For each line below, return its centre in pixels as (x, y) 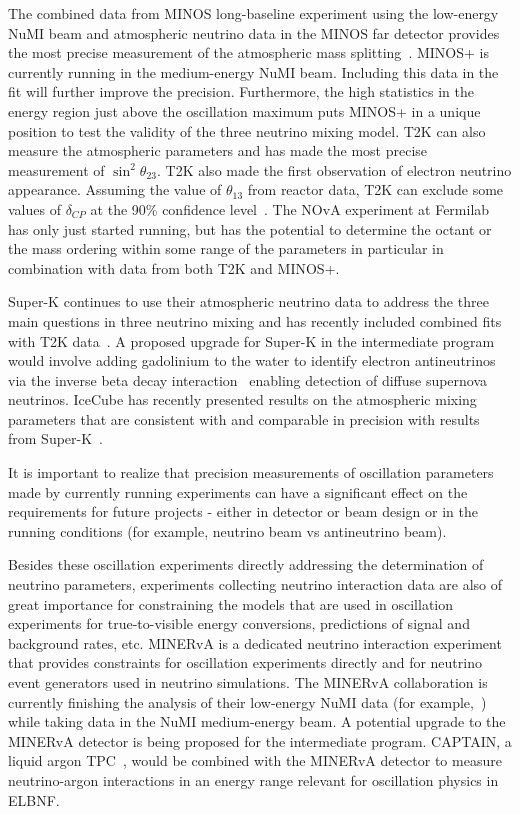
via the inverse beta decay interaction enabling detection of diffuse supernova (248, 379)
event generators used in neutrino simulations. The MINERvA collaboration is (248, 682)
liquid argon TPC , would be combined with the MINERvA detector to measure (255, 760)
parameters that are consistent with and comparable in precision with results (244, 418)
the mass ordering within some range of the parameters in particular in (226, 248)
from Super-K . (56, 438)
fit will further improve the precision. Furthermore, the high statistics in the (241, 91)
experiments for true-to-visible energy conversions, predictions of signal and (239, 623)
